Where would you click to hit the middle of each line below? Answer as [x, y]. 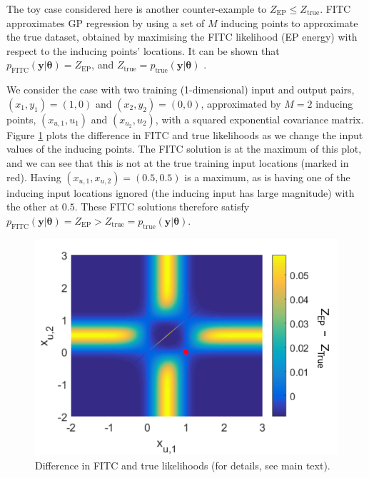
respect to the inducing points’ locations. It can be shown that [143, 50]
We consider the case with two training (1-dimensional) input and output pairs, [181, 90]
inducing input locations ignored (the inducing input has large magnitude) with [181, 192]
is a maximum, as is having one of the [267, 177]
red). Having [34, 177]
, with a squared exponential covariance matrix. [259, 119]
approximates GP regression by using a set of [106, 22]
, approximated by [241, 103]
